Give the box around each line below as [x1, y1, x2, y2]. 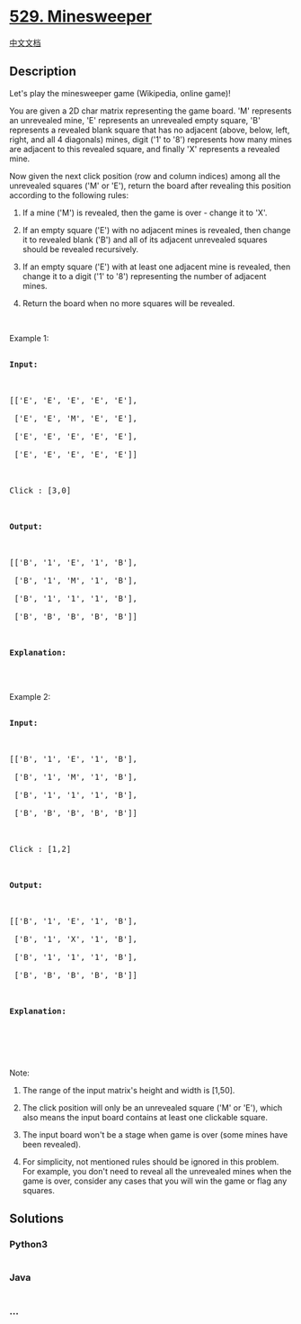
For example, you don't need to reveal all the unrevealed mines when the [22, 1165, 292, 1176]
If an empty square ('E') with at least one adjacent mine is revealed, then [22, 261, 291, 272]
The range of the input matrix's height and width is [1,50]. [22, 1084, 235, 1095]
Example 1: [9, 332, 49, 343]
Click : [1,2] [9, 844, 72, 854]
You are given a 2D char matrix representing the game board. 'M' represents [9, 105, 292, 116]
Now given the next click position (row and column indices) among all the [9, 170, 281, 181]
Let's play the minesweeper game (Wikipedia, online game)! [9, 87, 231, 98]
